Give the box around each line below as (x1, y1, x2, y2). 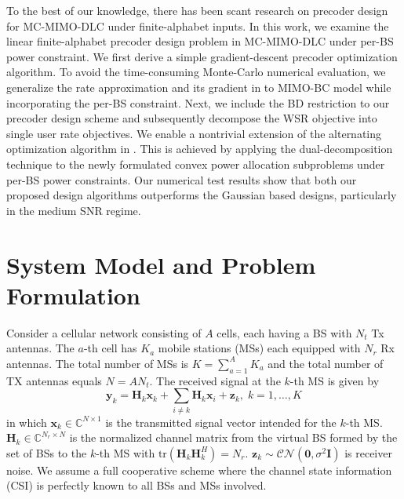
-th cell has (83, 340, 137, 356)
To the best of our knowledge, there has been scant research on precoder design (6, 2, 388, 18)
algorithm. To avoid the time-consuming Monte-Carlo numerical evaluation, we (6, 64, 386, 80)
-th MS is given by (289, 372, 380, 388)
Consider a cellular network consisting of (6, 324, 202, 341)
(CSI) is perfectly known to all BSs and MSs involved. (6, 477, 267, 494)
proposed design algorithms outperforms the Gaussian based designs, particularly (6, 187, 397, 203)
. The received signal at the (149, 372, 281, 388)
